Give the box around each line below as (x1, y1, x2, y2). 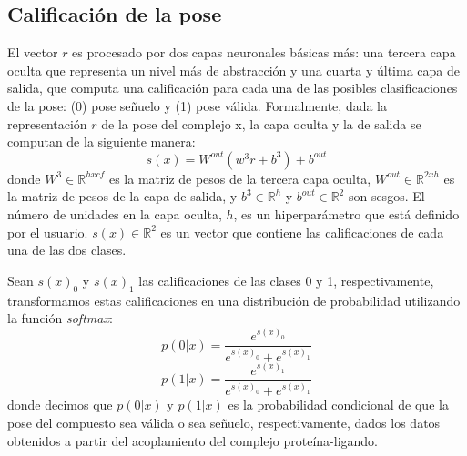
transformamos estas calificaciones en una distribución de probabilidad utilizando (7, 290, 461, 309)
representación (7, 114, 87, 133)
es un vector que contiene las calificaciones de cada (160, 222, 444, 241)
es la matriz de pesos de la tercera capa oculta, (108, 168, 371, 187)
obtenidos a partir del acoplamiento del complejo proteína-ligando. (7, 431, 379, 450)
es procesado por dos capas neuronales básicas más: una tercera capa (72, 43, 456, 62)
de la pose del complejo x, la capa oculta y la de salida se (101, 114, 421, 133)
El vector (7, 43, 58, 62)
